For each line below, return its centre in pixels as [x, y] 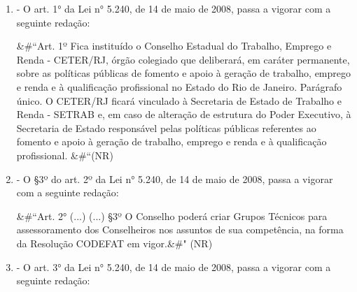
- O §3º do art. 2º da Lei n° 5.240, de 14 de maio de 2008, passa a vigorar [175, 178]
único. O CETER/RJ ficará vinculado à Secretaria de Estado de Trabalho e [179, 100]
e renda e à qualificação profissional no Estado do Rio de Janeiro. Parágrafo [179, 86]
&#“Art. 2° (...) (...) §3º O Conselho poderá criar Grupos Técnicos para [172, 216]
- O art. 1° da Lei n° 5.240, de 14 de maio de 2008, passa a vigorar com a [174, 8]
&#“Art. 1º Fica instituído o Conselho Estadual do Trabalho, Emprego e [174, 46]
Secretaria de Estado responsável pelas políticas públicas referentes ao [166, 127]
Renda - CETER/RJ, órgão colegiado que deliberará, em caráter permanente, [183, 59]
